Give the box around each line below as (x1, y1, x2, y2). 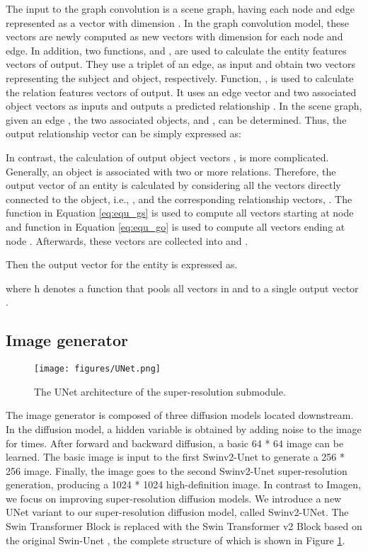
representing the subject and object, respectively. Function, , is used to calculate (6, 70, 354, 85)
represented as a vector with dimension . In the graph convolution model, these (6, 15, 350, 30)
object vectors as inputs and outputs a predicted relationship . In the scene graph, (6, 98, 362, 113)
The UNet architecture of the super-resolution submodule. (34, 384, 286, 398)
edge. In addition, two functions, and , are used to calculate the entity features (6, 42, 347, 57)
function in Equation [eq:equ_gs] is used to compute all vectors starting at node (6, 205, 354, 220)
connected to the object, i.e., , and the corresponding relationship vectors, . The (6, 191, 352, 206)
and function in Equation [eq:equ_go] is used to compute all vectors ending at (6, 219, 345, 234)
